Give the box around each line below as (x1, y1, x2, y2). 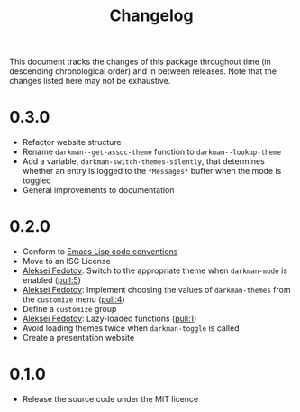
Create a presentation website (22, 333, 135, 343)
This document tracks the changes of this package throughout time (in (9, 56, 272, 68)
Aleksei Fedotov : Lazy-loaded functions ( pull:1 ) (22, 313, 197, 325)
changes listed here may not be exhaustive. (9, 76, 171, 87)
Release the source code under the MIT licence (22, 394, 199, 404)
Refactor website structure (22, 137, 122, 148)
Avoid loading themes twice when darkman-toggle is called (22, 323, 240, 334)
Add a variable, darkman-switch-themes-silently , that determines (22, 156, 266, 167)
